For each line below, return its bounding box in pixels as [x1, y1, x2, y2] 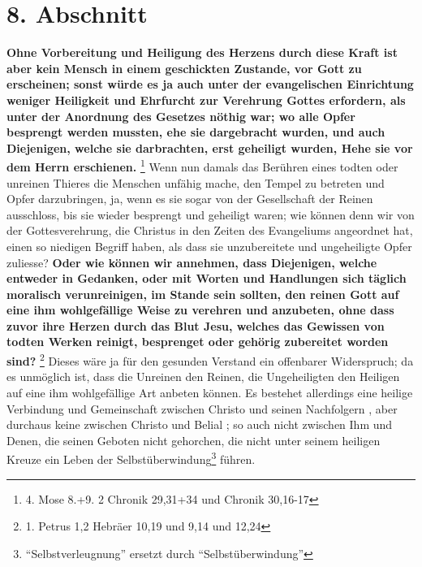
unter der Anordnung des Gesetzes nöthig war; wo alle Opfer [6, 107, 355, 124]
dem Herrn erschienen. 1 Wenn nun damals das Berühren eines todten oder [6, 156, 398, 175]
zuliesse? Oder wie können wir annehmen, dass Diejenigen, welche [6, 253, 377, 271]
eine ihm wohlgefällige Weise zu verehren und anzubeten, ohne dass [6, 301, 394, 318]
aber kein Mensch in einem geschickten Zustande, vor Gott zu [6, 59, 362, 76]
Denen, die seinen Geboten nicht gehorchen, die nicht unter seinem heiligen [6, 431, 381, 448]
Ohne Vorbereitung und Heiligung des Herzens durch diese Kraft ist [6, 44, 398, 61]
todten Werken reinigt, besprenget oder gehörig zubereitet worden [6, 333, 389, 350]
